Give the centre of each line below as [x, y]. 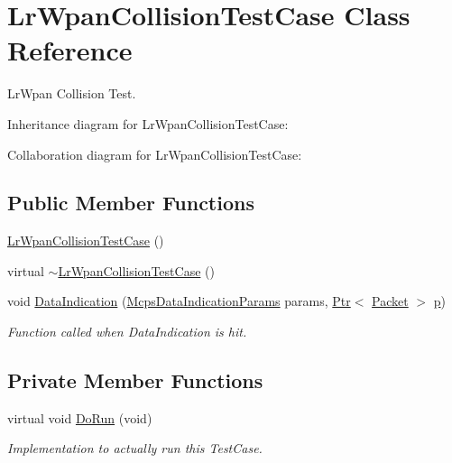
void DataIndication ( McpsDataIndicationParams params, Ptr [179, 301]
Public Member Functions [131, 203]
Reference [70, 50]
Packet [390, 301]
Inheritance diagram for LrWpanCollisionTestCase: [148, 123]
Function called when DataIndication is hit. [127, 332]
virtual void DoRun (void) [80, 417]
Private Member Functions [135, 380]
